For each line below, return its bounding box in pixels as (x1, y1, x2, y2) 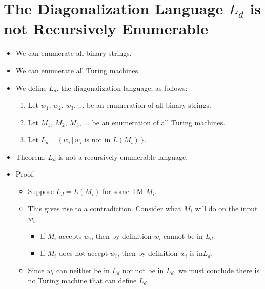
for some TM (103, 186, 144, 197)
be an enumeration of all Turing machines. (92, 117, 226, 127)
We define (15, 82, 47, 93)
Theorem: (15, 151, 46, 162)
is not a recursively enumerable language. (58, 151, 188, 162)
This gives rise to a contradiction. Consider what (28, 203, 181, 214)
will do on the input (195, 203, 258, 214)
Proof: (15, 168, 35, 179)
